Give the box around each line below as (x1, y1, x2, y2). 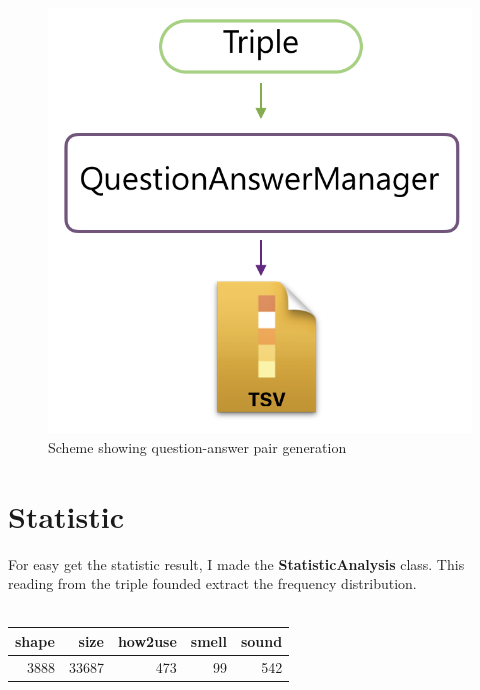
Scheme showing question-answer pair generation (48, 436, 347, 457)
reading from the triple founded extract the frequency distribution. (8, 573, 417, 594)
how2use (117, 630, 177, 651)
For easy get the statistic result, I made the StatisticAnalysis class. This (8, 553, 465, 574)
